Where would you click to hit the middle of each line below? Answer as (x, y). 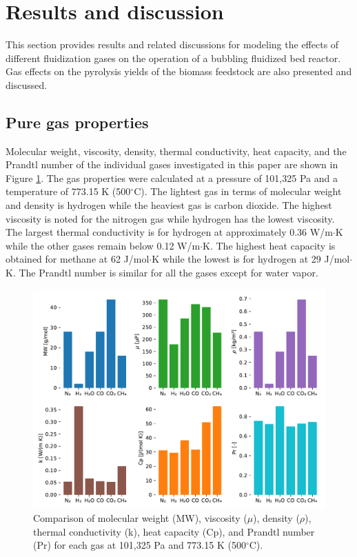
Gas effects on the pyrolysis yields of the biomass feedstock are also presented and (179, 71)
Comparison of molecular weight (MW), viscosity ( (140, 518)
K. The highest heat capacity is (269, 245)
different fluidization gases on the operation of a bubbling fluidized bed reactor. (173, 58)
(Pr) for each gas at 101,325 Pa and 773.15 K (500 (140, 545)
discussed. (27, 84)
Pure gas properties (77, 122)
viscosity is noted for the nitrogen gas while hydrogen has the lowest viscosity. (170, 218)
